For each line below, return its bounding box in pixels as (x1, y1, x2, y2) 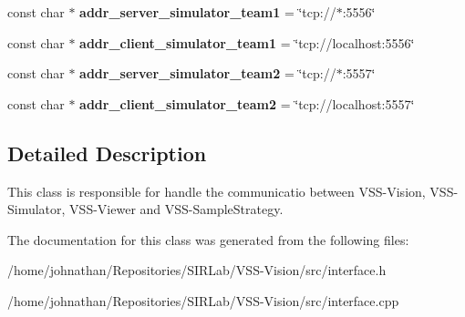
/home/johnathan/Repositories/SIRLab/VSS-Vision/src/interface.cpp (7, 291, 399, 310)
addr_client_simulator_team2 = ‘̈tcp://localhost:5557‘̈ (79, 94, 415, 113)
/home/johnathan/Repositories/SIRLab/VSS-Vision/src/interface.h (7, 261, 387, 280)
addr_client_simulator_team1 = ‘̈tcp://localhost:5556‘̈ (79, 33, 415, 52)
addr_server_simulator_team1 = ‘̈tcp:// (79, 3, 336, 21)
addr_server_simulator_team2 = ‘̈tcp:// (79, 64, 336, 83)
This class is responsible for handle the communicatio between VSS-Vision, (7, 181, 426, 200)
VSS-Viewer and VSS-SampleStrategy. (69, 199, 284, 219)
